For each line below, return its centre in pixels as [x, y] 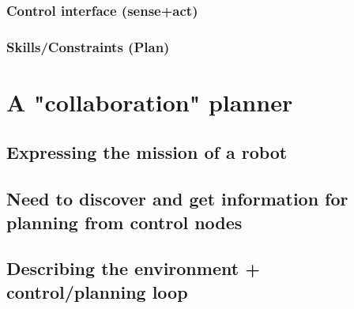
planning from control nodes [124, 222]
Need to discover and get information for [177, 199]
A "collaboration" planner [150, 102]
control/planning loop [97, 291]
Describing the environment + [133, 268]
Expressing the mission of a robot [147, 152]
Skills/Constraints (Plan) [88, 46]
